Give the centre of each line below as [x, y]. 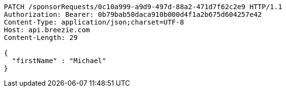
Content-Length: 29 [41, 38]
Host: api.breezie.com [47, 30]
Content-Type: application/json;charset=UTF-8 [94, 22]
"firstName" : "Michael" [59, 61]
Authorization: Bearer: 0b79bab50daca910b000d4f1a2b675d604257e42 [133, 14]
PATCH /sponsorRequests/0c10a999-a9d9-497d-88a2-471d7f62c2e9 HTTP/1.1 [143, 7]
